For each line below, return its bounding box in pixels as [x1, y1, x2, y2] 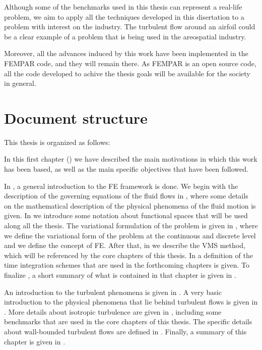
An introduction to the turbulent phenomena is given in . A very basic [4, 286, 222, 297]
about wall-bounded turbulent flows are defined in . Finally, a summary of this [4, 326, 247, 336]
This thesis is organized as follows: [4, 136, 110, 147]
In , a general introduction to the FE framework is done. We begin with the [4, 180, 238, 191]
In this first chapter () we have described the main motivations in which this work [4, 154, 257, 164]
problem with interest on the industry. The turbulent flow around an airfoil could [4, 21, 255, 32]
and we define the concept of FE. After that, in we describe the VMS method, [4, 240, 245, 251]
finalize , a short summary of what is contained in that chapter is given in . [4, 270, 236, 280]
